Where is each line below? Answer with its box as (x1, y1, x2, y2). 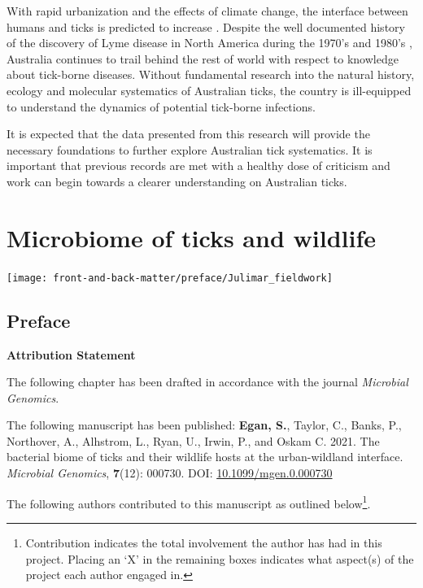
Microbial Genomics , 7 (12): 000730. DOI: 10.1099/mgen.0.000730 (7, 464, 333, 481)
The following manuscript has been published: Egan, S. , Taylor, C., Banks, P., (7, 416, 402, 433)
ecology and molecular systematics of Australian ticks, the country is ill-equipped (7, 81, 412, 98)
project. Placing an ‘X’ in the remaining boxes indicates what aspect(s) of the (25, 550, 414, 567)
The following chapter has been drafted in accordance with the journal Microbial (7, 373, 408, 390)
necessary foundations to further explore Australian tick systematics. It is (7, 141, 373, 158)
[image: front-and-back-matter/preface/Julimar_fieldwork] (7, 272, 333, 284)
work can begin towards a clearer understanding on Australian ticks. (7, 172, 347, 189)
